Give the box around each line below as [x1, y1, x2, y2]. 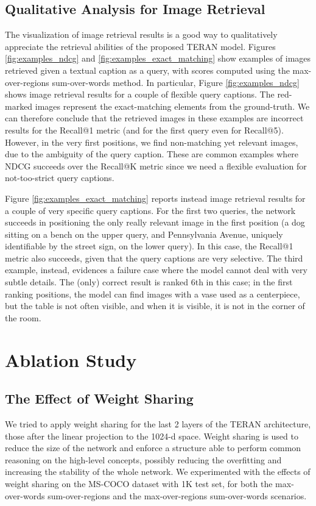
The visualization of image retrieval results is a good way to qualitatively [5, 28, 278, 41]
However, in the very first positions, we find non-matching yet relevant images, [5, 135, 298, 148]
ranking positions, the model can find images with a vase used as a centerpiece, [5, 287, 300, 300]
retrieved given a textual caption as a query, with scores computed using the [5, 63, 290, 76]
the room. [5, 311, 41, 324]
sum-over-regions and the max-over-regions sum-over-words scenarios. [47, 489, 307, 502]
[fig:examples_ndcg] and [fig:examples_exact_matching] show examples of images [5, 52, 311, 65]
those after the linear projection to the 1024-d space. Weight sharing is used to [5, 429, 298, 442]
